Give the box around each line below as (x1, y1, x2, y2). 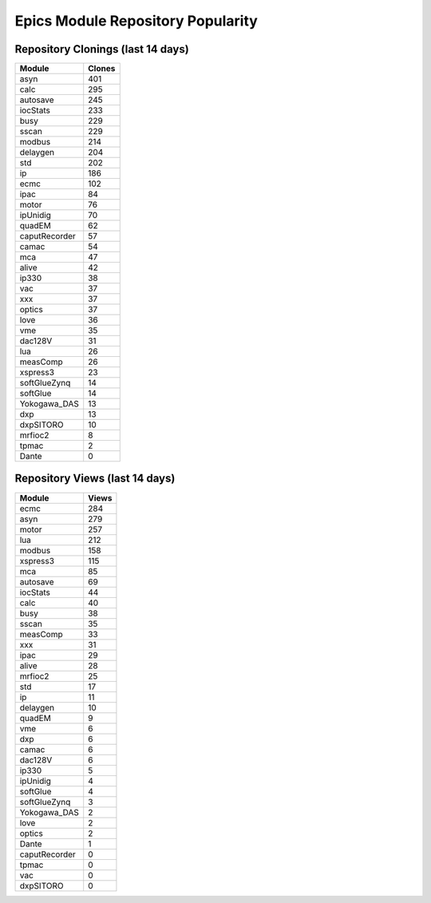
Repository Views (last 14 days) (14, 472, 176, 485)
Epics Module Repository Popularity (14, 12, 259, 30)
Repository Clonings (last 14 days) (14, 42, 189, 56)
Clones (88, 63, 116, 74)
